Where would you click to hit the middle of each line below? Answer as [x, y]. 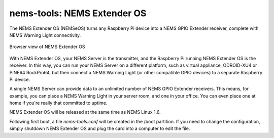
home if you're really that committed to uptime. [58, 103]
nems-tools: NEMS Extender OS [78, 13]
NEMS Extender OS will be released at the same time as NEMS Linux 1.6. [85, 112]
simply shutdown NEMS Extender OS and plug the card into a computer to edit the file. [100, 128]
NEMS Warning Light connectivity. [45, 35]
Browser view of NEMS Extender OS [47, 47]
